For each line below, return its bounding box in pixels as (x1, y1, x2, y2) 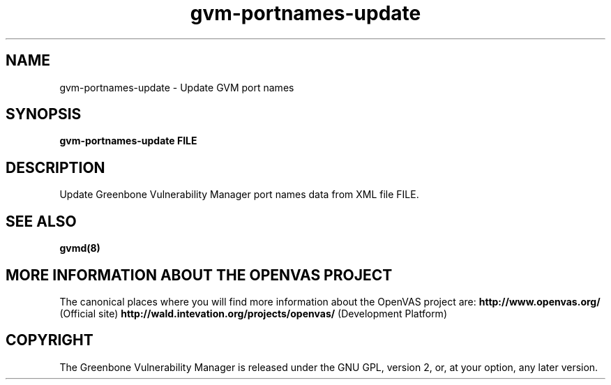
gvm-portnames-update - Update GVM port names (59, 81, 294, 93)
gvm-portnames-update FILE (59, 135, 197, 147)
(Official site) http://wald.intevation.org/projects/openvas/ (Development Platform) (59, 307, 447, 319)
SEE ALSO (6, 212, 77, 230)
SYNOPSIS (6, 105, 82, 123)
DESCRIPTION (6, 158, 105, 176)
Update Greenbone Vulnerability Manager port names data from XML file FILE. (59, 188, 419, 201)
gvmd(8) (59, 242, 100, 255)
